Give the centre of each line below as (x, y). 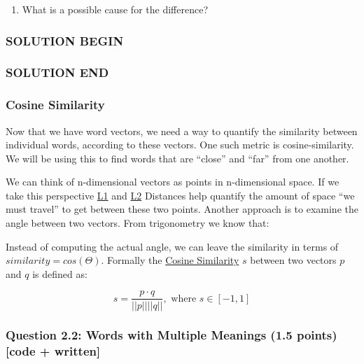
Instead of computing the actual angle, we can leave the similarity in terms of (172, 246)
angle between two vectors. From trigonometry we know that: (138, 223)
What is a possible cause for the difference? (115, 9)
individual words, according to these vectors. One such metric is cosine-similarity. (180, 145)
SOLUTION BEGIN (65, 40)
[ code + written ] (53, 351)
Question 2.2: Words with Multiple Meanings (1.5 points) (171, 335)
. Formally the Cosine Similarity (170, 260)
